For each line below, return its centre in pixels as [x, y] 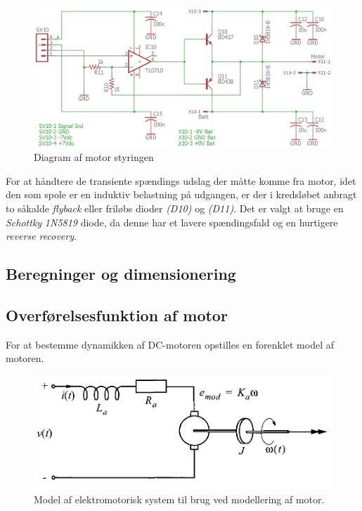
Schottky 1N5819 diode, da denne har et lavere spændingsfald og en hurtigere [172, 222]
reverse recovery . [41, 236]
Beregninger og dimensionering [121, 274]
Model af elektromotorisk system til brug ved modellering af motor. [179, 499]
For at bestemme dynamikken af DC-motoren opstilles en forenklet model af [170, 344]
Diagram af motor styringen [94, 157]
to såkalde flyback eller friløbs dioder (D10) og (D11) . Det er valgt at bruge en [175, 208]
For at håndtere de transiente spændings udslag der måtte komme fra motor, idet [181, 180]
